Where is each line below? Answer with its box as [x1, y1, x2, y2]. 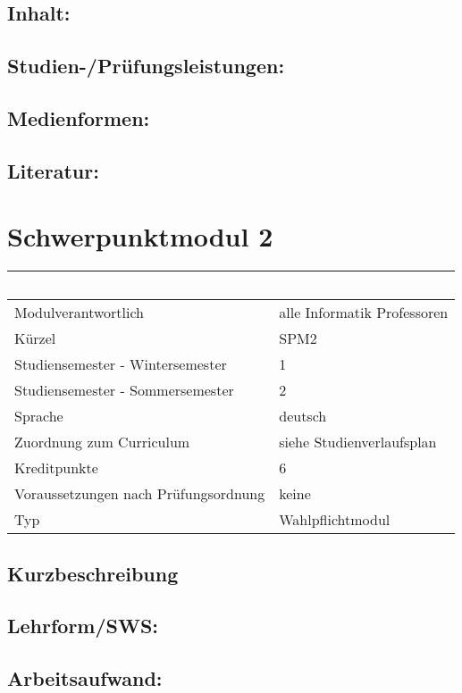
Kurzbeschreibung [7, 559, 179, 587]
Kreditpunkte [14, 457, 98, 479]
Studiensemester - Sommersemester [14, 380, 234, 401]
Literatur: [7, 156, 99, 184]
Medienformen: [7, 104, 150, 131]
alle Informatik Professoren [279, 302, 449, 323]
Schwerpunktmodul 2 [7, 218, 273, 255]
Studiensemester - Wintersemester [14, 354, 227, 375]
